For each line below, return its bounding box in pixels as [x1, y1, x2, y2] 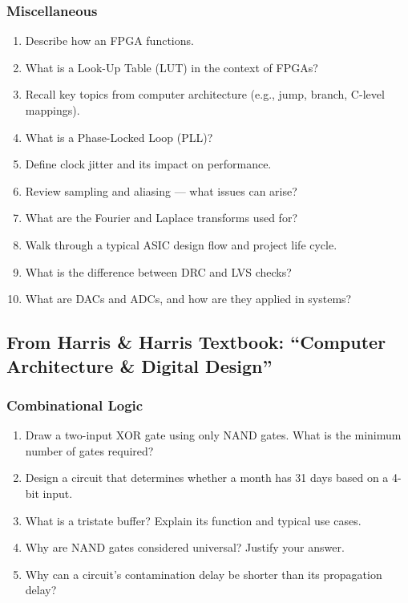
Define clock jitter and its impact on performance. [25, 156, 272, 172]
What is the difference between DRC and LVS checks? [25, 263, 292, 280]
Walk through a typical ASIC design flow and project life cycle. [25, 236, 337, 253]
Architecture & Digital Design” [6, 353, 273, 378]
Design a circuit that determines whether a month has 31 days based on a [25, 469, 389, 486]
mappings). [25, 102, 80, 118]
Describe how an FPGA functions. [25, 32, 194, 49]
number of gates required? [25, 442, 154, 459]
